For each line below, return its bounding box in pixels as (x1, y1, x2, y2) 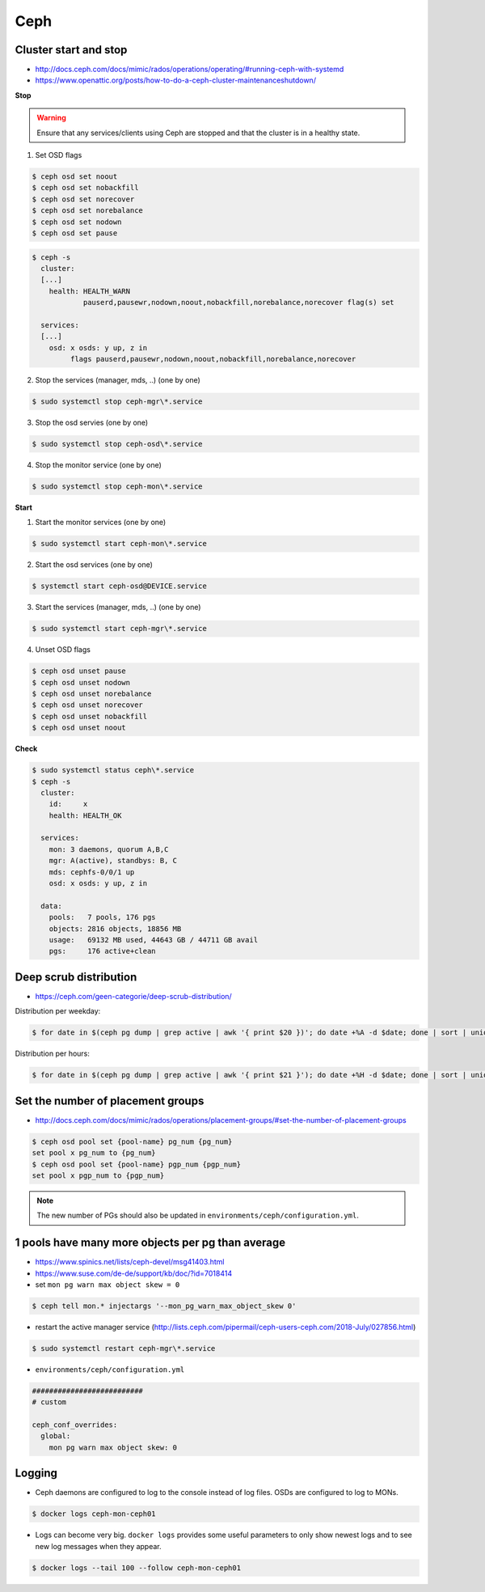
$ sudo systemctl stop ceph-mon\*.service (32, 481, 203, 491)
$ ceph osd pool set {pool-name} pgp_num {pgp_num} (32, 1159, 242, 1169)
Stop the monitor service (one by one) (35, 459, 162, 469)
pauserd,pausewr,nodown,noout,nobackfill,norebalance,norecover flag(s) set (82, 298, 395, 307)
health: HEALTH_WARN (48, 286, 131, 295)
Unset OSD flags (35, 645, 91, 654)
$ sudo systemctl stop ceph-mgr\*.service (32, 397, 203, 406)
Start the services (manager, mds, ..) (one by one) (35, 603, 201, 612)
